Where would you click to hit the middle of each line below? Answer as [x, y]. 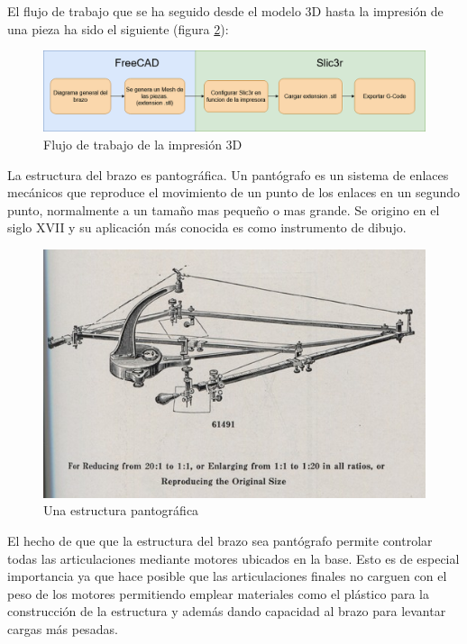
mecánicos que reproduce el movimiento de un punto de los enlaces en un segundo [234, 192]
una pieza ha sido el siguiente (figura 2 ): [118, 28]
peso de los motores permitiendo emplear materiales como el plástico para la [218, 593]
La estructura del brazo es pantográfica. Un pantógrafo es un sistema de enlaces [228, 174]
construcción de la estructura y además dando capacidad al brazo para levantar [227, 611]
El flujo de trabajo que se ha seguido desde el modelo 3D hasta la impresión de [225, 11]
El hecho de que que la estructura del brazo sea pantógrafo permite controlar [220, 540]
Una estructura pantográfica [121, 510]
